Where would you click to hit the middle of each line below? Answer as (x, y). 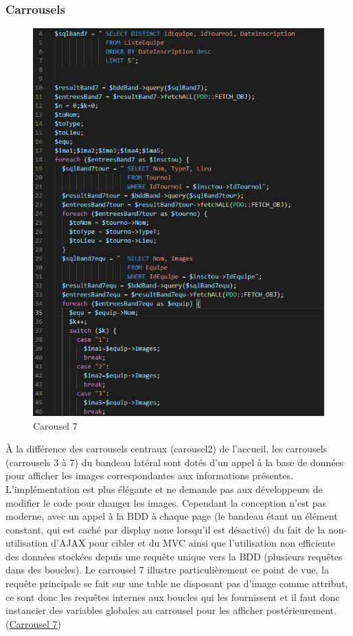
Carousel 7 (55, 425)
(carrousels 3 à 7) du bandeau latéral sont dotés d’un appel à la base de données (175, 462)
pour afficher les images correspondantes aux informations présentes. (149, 475)
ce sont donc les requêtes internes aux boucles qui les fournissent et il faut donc (173, 596)
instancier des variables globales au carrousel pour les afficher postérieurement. (171, 610)
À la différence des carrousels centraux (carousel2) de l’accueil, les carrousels (167, 449)
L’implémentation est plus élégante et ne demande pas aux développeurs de (164, 489)
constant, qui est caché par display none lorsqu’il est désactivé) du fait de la (166, 529)
